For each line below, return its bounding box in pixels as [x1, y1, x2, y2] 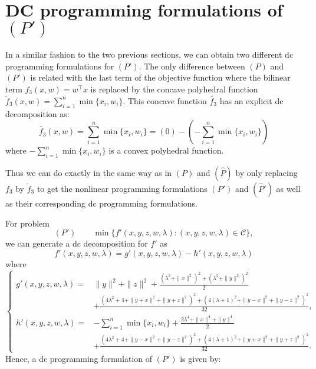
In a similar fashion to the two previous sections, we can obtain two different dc [5, 48, 294, 61]
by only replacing [235, 166, 298, 178]
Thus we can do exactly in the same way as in [5, 166, 172, 178]
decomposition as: [5, 107, 70, 119]
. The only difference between [139, 59, 245, 72]
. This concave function [123, 94, 207, 107]
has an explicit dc [219, 94, 284, 107]
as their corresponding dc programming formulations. [5, 197, 198, 209]
